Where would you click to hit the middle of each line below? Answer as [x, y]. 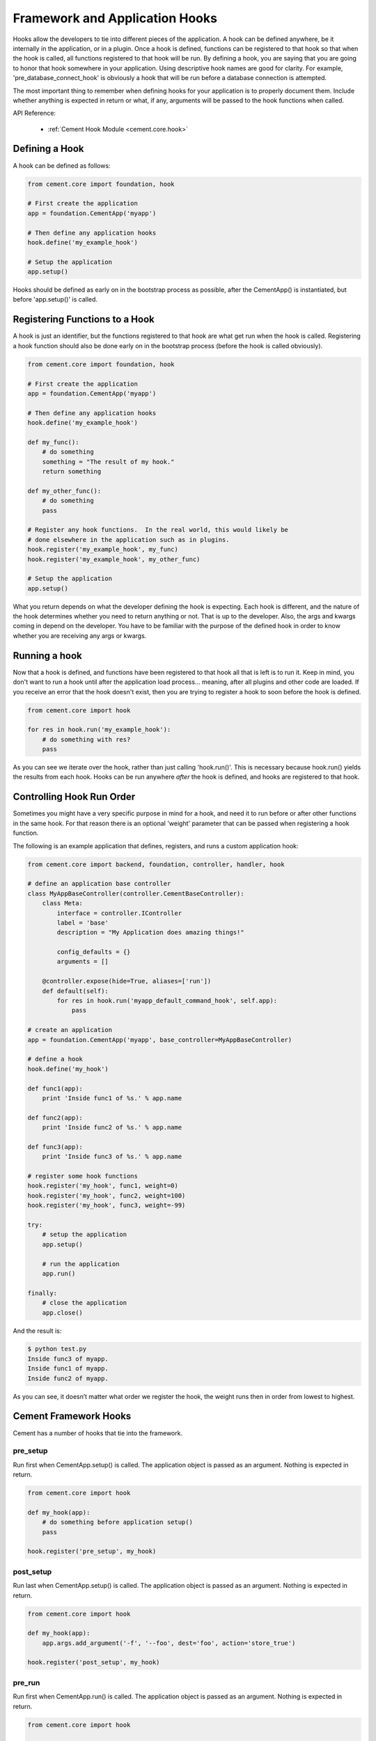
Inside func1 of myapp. [68, 1369]
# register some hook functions [83, 1176]
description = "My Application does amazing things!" [150, 932]
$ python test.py [57, 1349]
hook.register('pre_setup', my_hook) [92, 1552]
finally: [42, 1293]
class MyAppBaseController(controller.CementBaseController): [136, 893]
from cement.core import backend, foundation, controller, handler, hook [156, 864]
